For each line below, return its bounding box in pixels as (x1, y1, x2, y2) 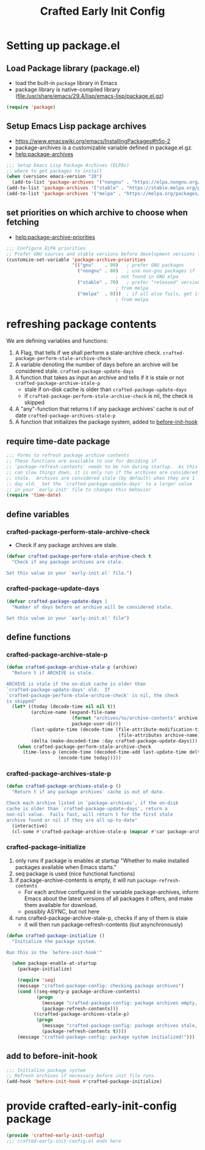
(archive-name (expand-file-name (31, 709, 116, 715)
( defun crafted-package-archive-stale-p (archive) (6, 664, 138, 671)
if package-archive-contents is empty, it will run (15, 876, 136, 884)
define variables (6, 509, 70, 520)
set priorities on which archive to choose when (6, 207, 188, 218)
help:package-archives (15, 150, 74, 157)
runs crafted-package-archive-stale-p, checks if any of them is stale (15, 914, 188, 922)
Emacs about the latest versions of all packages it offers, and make (24, 895, 193, 902)
